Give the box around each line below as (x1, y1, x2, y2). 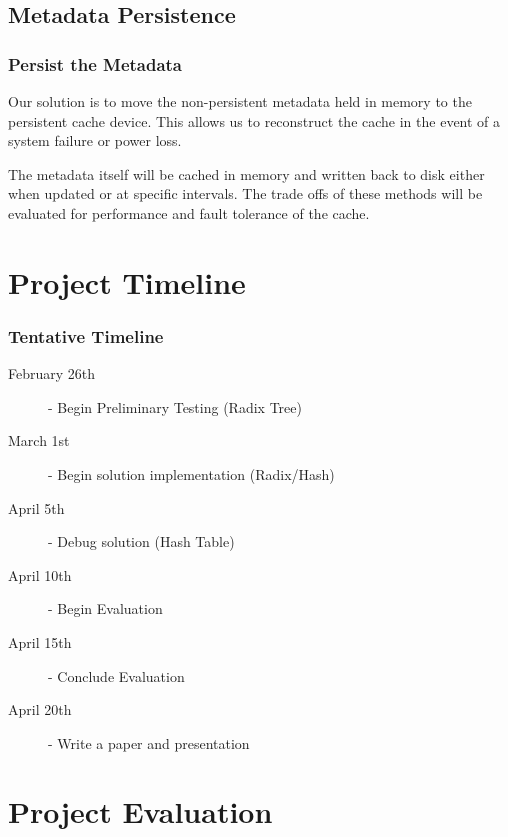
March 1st (8, 430, 70, 451)
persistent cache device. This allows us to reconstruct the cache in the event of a (8, 110, 501, 131)
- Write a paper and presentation (48, 732, 250, 753)
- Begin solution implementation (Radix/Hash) (48, 463, 335, 484)
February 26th (8, 363, 96, 384)
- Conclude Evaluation (48, 665, 185, 686)
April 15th (8, 631, 72, 652)
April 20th (8, 699, 72, 720)
